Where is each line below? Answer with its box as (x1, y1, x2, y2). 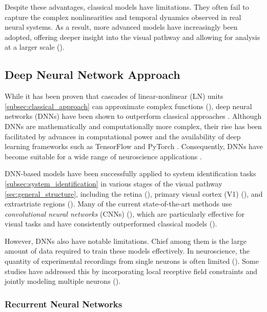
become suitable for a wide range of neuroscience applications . (5, 151, 202, 161)
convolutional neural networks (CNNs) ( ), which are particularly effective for (5, 208, 244, 219)
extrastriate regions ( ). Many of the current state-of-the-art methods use (5, 198, 232, 209)
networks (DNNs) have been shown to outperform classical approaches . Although (5, 111, 262, 121)
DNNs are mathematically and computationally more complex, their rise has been (5, 120, 262, 131)
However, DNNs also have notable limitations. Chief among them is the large (5, 235, 247, 246)
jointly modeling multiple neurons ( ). (5, 276, 121, 286)
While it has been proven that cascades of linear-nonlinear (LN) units (5, 91, 223, 101)
